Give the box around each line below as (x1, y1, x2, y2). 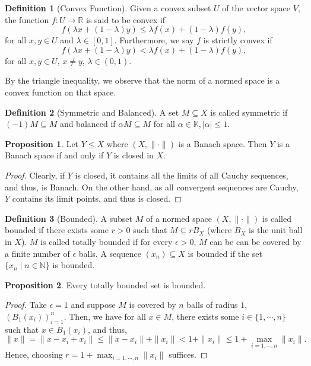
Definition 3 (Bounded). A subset (5, 212, 133, 224)
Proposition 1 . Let (5, 137, 79, 149)
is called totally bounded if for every (40, 235, 173, 247)
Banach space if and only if (5, 149, 104, 161)
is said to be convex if (85, 13, 166, 26)
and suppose (71, 298, 116, 311)
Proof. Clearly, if (5, 168, 65, 181)
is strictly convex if (203, 34, 272, 46)
